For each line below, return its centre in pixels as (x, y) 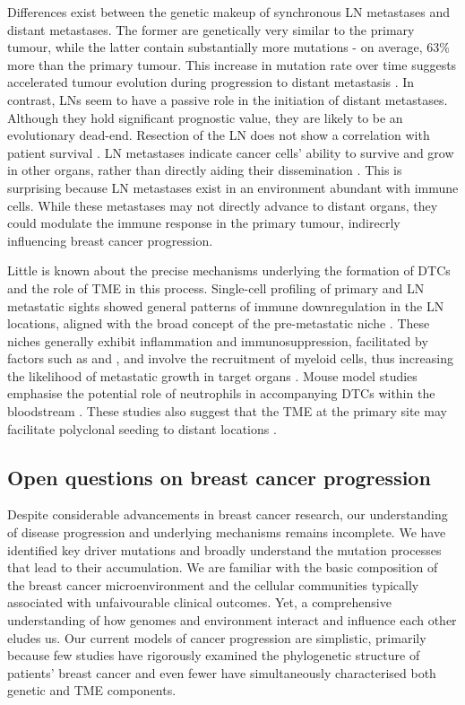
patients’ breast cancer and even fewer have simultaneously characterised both (222, 672)
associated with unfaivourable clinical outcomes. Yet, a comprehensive (199, 602)
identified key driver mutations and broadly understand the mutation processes (224, 549)
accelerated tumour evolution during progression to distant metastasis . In (211, 82)
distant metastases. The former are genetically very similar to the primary (211, 29)
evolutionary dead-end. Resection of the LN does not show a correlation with (219, 135)
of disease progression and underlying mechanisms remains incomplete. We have (227, 532)
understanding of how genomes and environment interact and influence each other (232, 620)
